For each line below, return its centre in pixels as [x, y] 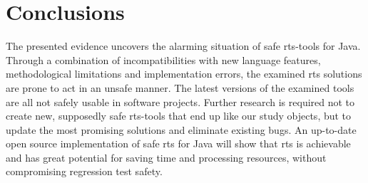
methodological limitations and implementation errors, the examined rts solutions [184, 74]
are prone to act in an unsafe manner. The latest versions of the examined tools [180, 87]
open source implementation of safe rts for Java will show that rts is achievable [178, 143]
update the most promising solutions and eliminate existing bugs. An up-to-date [181, 129]
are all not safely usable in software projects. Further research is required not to [180, 101]
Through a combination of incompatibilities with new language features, [163, 59]
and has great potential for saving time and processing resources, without [166, 157]
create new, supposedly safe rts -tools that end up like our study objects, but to [179, 116]
